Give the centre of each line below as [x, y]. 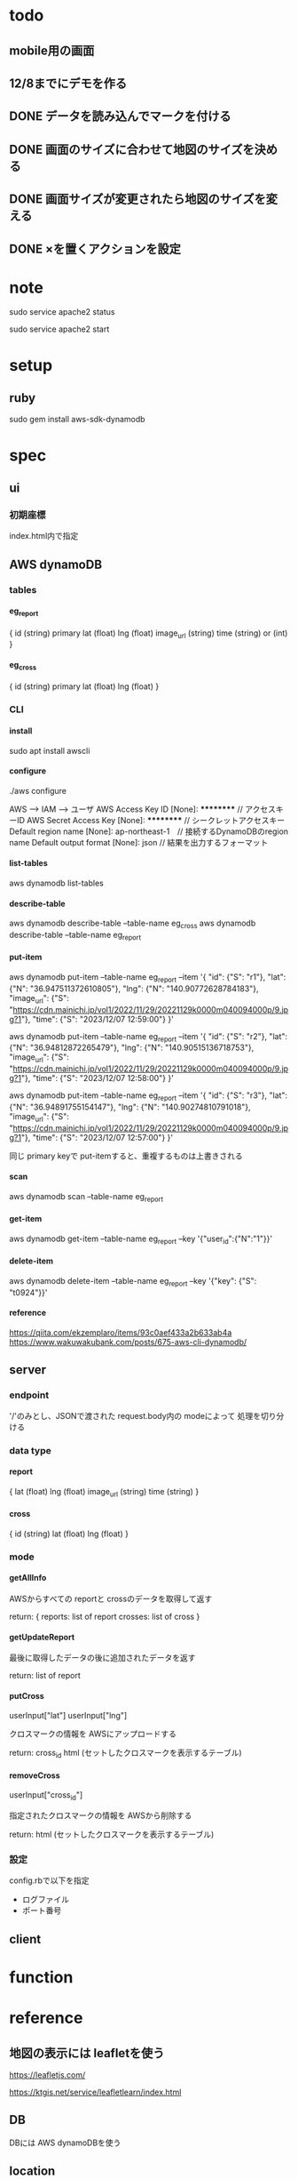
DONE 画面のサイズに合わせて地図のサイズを [132, 149]
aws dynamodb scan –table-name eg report [86, 1197]
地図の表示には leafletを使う [87, 2053]
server [28, 1370]
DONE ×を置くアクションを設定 [95, 248]
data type [30, 1450]
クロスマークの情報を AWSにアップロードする [93, 1734]
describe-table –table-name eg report [75, 936]
